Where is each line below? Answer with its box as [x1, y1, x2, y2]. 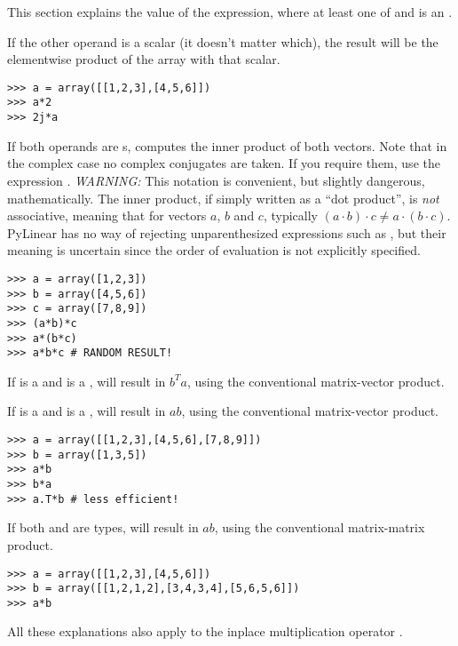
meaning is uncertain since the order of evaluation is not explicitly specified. [7, 241, 421, 259]
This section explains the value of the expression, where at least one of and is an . [7, 3, 453, 20]
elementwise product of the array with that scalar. [7, 50, 280, 68]
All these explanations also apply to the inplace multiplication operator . [7, 622, 403, 641]
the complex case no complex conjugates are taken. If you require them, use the [7, 154, 440, 172]
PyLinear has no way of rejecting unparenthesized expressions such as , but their [7, 223, 446, 242]
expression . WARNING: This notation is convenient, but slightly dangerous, [7, 171, 425, 189]
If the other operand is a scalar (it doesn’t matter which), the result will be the [7, 32, 438, 51]
